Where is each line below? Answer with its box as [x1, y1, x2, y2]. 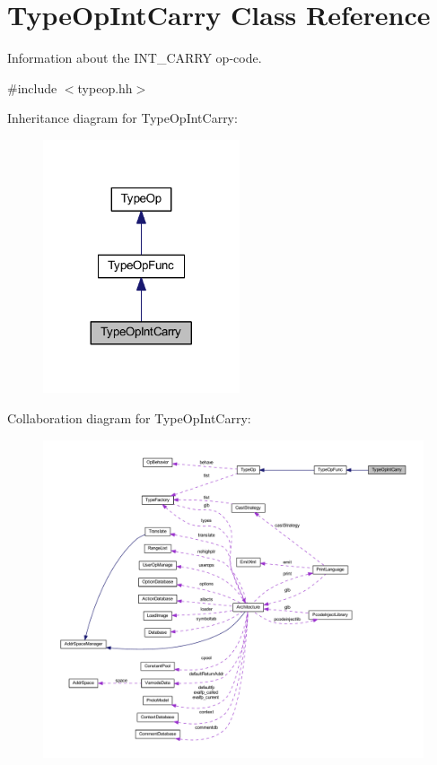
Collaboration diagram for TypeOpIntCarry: [7, 409, 251, 428]
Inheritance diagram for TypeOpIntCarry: [7, 109, 238, 127]
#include [7, 78, 57, 97]
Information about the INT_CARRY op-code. [7, 48, 262, 67]
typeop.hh [77, 78, 133, 97]
